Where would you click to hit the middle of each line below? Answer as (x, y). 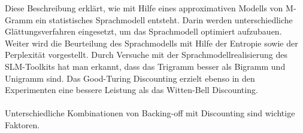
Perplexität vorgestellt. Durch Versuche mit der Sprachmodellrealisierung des (146, 55)
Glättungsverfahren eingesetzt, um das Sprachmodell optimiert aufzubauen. (143, 31)
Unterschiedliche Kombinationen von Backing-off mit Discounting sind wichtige (150, 113)
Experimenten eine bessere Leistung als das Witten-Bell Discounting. (131, 90)
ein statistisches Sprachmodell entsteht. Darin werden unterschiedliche (164, 19)
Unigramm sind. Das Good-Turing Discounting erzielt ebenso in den (130, 78)
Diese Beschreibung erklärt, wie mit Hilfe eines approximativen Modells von (144, 8)
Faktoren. (22, 124)
